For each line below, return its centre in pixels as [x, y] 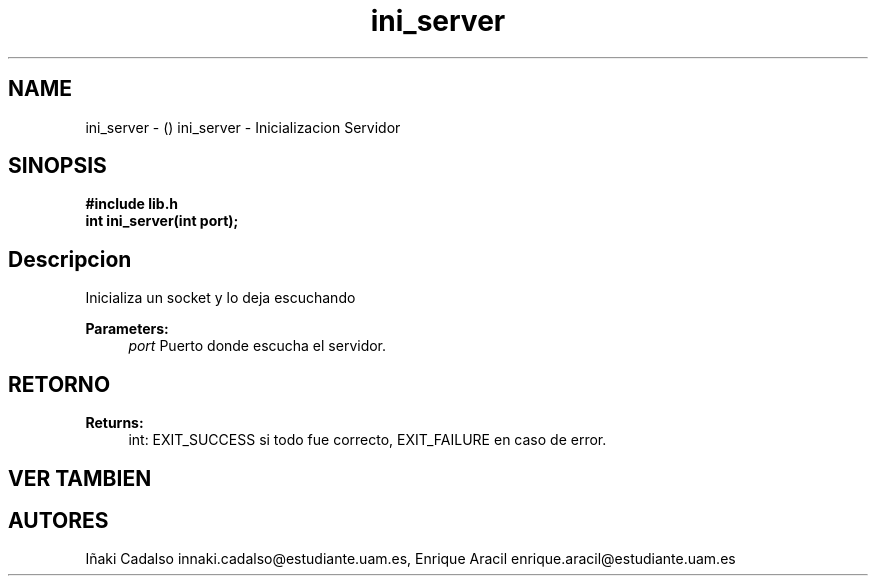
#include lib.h [132, 204]
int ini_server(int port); [162, 221]
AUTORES [58, 520]
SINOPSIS [57, 166]
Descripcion [70, 259]
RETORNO [59, 384]
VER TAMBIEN [80, 478]
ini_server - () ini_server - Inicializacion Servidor [243, 127]
